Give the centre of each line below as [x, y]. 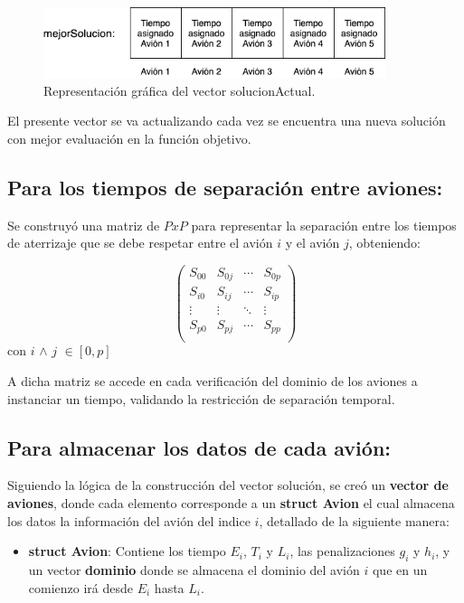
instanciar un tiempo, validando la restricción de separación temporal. [201, 398]
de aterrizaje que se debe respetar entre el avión [140, 243]
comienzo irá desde [81, 587]
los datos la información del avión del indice [129, 520]
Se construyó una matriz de [84, 225]
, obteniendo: [385, 243]
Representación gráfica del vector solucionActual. [180, 90]
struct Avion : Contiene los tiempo [127, 551]
